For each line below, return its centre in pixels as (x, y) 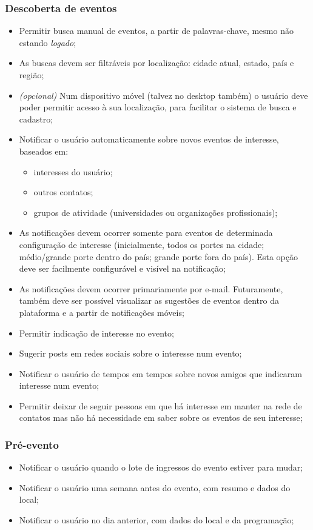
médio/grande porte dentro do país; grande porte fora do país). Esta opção (158, 256)
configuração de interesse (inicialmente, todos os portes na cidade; (142, 244)
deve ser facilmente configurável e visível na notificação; (122, 268)
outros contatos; (63, 192)
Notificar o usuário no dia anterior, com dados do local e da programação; (156, 520)
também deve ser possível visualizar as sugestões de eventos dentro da (149, 300)
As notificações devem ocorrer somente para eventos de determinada (146, 233)
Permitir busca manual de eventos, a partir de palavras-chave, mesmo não (156, 31)
